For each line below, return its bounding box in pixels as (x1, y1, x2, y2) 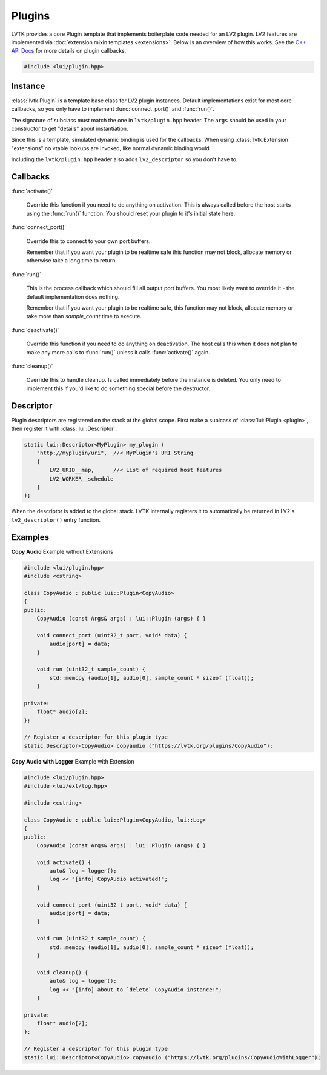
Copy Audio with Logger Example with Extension (11, 757, 134, 765)
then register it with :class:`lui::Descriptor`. (11, 425, 117, 432)
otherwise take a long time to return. (26, 257, 117, 264)
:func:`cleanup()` (11, 362, 53, 370)
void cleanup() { (36, 969, 88, 976)
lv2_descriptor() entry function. (11, 516, 101, 524)
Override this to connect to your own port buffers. (26, 237, 151, 245)
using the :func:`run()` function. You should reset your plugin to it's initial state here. (26, 210, 236, 217)
